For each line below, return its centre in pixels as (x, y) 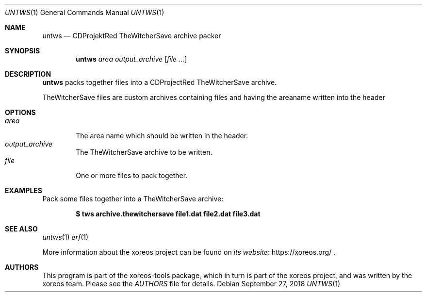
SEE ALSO (21, 229)
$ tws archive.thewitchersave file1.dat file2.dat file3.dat (168, 214)
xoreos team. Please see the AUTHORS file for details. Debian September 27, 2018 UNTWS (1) (191, 284)
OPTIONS (20, 112)
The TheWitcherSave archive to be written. (144, 152)
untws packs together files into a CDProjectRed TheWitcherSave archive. (160, 82)
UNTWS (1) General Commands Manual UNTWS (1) (85, 12)
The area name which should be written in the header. (162, 136)
